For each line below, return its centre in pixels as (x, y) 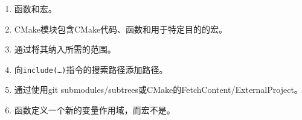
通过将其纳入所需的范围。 (65, 49)
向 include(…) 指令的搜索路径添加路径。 (91, 69)
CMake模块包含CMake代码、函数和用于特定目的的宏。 (121, 29)
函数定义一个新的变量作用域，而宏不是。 (95, 110)
